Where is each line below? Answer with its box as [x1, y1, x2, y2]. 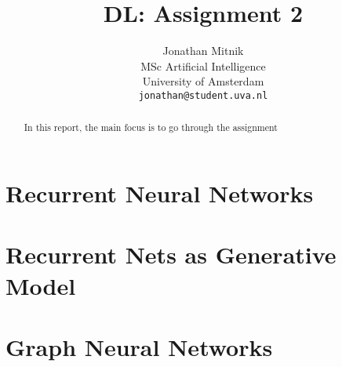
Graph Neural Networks [5, 330, 273, 362]
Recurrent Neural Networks [5, 177, 314, 209]
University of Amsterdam [142, 73, 264, 89]
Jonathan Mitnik [162, 42, 244, 59]
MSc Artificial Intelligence [140, 57, 266, 74]
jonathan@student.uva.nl [138, 89, 268, 101]
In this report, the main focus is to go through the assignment [24, 121, 278, 134]
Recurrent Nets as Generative [5, 238, 337, 271]
